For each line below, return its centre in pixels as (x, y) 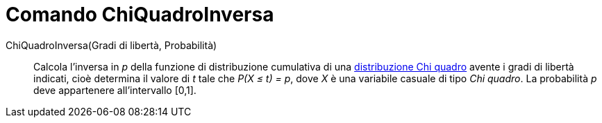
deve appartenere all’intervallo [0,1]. (115, 90)
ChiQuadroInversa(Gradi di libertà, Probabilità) (111, 45)
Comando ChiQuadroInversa (140, 15)
